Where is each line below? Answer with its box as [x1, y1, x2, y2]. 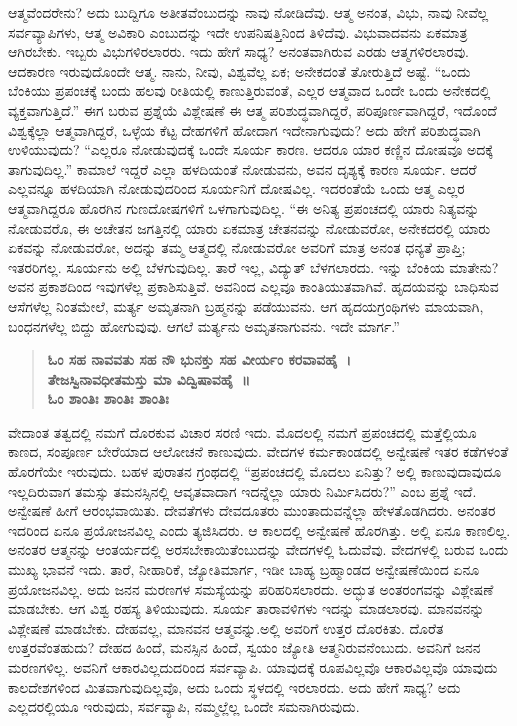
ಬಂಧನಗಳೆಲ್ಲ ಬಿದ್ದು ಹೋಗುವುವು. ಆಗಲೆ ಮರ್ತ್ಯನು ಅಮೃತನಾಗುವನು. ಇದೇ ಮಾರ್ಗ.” [8, 315, 400, 336]
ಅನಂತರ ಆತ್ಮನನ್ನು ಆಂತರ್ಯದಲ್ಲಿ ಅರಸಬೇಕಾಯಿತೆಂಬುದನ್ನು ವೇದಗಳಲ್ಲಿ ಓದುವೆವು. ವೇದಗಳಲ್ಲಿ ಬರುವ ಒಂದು [8, 539, 509, 560]
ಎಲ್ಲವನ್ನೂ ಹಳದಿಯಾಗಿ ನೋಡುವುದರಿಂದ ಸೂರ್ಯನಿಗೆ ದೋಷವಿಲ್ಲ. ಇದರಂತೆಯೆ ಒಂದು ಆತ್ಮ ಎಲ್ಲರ [8, 178, 465, 199]
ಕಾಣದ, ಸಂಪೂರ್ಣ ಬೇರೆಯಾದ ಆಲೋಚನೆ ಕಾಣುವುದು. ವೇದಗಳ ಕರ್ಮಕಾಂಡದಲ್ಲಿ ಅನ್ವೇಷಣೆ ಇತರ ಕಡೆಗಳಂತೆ [8, 441, 509, 462]
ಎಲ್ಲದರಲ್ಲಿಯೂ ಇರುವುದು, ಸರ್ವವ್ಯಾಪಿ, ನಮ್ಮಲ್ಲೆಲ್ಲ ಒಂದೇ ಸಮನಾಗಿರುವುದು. [8, 696, 360, 717]
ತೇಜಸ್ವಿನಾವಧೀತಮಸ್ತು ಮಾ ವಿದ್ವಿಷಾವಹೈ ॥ [47, 368, 250, 389]
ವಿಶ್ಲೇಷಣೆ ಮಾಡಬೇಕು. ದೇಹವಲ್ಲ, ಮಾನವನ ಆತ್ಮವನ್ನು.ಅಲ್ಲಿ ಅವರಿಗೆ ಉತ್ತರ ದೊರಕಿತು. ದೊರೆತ [8, 617, 444, 638]
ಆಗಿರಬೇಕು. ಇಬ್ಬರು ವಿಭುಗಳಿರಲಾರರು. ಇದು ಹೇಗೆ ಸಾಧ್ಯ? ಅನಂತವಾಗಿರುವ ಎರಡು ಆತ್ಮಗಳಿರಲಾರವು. [8, 41, 469, 62]
